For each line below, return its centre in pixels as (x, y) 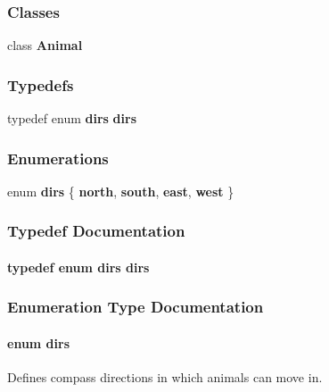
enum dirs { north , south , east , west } (121, 191)
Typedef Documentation (96, 231)
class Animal (45, 45)
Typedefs (41, 84)
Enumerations (58, 158)
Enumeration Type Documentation (136, 307)
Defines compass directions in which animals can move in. (165, 377)
